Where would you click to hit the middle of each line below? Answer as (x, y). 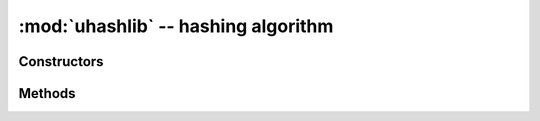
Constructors (61, 61)
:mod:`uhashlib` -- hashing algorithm (176, 26)
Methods (47, 93)
